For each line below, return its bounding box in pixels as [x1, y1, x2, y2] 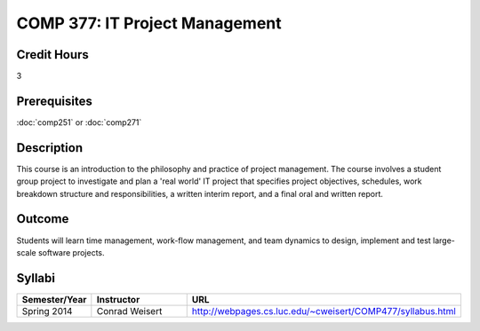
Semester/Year [21, 293, 87, 305]
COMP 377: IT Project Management [16, 13, 282, 33]
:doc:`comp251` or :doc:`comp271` [16, 116, 142, 128]
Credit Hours [16, 47, 89, 62]
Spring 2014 [21, 304, 73, 317]
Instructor [96, 293, 140, 305]
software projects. [37, 247, 106, 257]
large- [432, 235, 455, 246]
